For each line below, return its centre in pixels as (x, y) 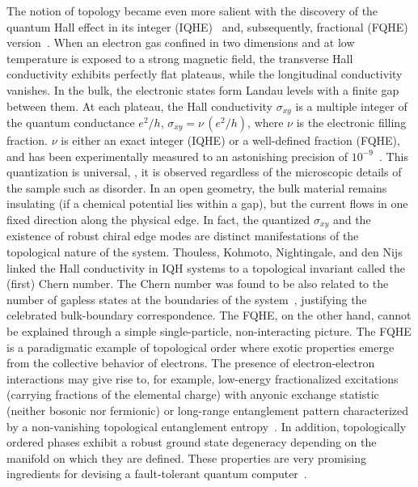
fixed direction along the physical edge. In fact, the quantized (158, 219)
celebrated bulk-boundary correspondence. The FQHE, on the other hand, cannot (209, 315)
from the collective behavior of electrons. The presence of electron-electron (191, 363)
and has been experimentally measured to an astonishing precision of (177, 156)
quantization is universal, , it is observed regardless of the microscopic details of (204, 172)
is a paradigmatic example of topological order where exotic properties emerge (201, 347)
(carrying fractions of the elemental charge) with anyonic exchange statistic (193, 394)
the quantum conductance (71, 123)
